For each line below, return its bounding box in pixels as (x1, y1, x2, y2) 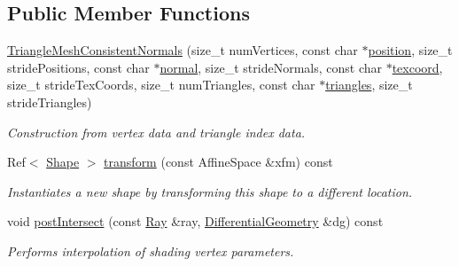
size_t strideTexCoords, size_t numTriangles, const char (7, 75, 315, 94)
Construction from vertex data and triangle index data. (7, 122, 306, 141)
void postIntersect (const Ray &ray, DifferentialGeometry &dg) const (7, 212, 384, 231)
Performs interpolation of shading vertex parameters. (7, 241, 294, 260)
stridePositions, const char (7, 58, 150, 76)
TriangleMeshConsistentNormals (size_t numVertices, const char (7, 41, 358, 59)
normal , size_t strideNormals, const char (159, 58, 382, 76)
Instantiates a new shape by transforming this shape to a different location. (7, 182, 413, 200)
